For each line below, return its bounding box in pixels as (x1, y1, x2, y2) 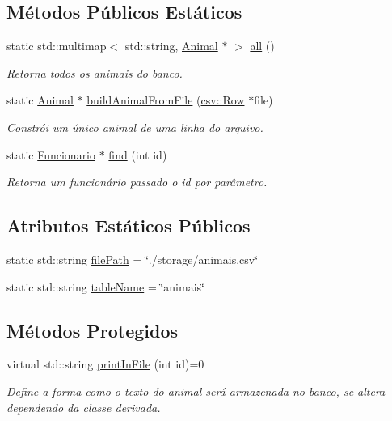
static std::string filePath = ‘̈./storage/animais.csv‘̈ (6, 250, 259, 267)
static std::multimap (6, 37, 107, 54)
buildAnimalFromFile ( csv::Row (86, 91, 245, 108)
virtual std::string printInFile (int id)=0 (6, 355, 204, 372)
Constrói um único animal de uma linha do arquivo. (6, 118, 263, 135)
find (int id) (108, 146, 167, 163)
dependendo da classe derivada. (6, 398, 161, 415)
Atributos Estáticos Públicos (6, 213, 251, 238)
